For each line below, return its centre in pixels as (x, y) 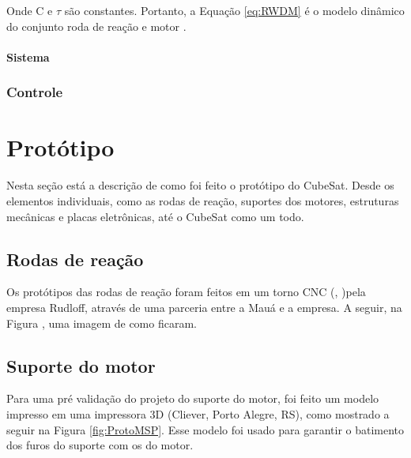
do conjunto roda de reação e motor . (96, 26)
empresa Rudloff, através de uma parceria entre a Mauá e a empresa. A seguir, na (204, 307)
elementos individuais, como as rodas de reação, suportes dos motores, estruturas (203, 200)
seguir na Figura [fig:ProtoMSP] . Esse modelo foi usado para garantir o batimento (205, 429)
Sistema (28, 56)
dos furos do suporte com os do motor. (100, 445)
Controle (35, 92)
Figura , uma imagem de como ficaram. (102, 323)
